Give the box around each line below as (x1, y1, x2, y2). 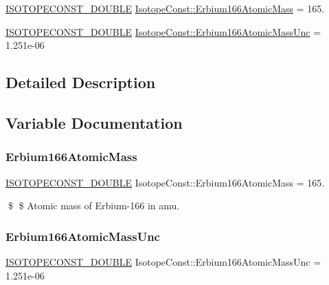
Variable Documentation (5, 112, 183, 133)
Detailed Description (5, 72, 156, 93)
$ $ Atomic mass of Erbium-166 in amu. (8, 198, 180, 213)
